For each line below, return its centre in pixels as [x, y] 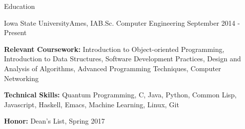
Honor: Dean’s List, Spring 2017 [54, 121]
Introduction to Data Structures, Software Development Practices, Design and [122, 59]
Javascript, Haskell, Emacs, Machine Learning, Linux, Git [92, 104]
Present [15, 32]
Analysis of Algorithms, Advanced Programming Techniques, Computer [113, 68]
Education [20, 6]
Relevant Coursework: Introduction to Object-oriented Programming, [114, 49]
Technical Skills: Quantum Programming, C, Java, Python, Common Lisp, [120, 95]
